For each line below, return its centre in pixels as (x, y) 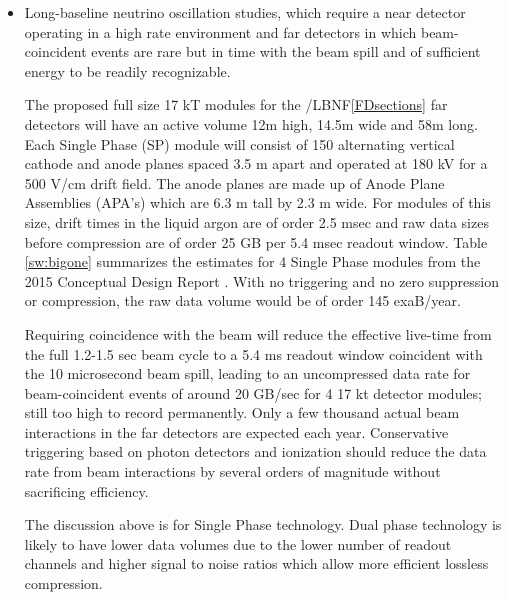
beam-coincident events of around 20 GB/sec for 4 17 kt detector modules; (253, 392)
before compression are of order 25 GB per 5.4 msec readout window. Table (256, 241)
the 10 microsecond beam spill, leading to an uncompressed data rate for (247, 373)
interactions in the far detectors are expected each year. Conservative (236, 431)
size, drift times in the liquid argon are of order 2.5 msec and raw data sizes (256, 221)
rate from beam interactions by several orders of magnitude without (232, 471)
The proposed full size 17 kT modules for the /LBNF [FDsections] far (236, 104)
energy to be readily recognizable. (127, 70)
